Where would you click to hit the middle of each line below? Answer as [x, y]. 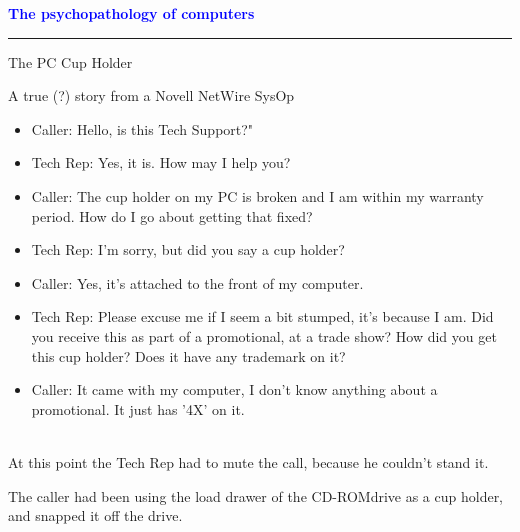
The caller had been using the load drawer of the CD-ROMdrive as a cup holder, [256, 495]
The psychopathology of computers [131, 13]
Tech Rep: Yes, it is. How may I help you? [161, 162]
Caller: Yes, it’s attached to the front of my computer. [197, 282]
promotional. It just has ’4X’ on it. [138, 408]
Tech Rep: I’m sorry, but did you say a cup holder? [188, 249]
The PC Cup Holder [70, 61]
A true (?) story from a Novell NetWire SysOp [151, 95]
